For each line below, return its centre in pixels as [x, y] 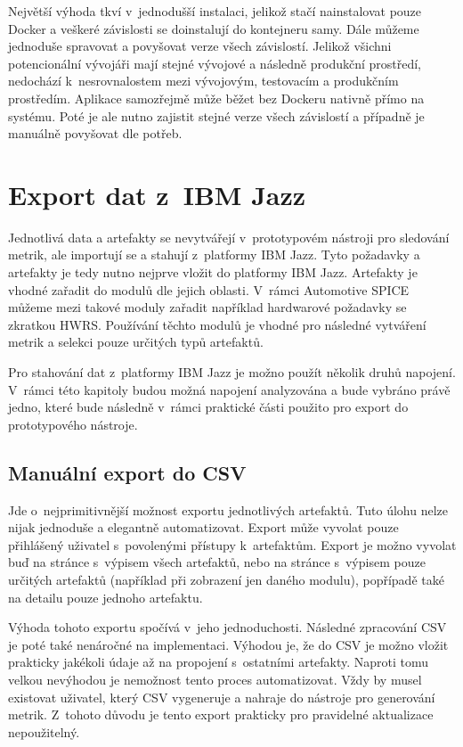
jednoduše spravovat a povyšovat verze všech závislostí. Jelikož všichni [200, 46]
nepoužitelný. [44, 731]
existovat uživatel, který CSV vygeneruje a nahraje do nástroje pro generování [222, 697]
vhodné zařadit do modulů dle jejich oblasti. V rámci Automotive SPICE [209, 289]
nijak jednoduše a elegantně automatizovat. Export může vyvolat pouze [203, 527]
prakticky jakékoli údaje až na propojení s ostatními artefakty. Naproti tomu [219, 662]
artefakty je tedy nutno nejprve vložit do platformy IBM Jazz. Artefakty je [213, 272]
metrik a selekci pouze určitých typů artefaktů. [136, 342]
